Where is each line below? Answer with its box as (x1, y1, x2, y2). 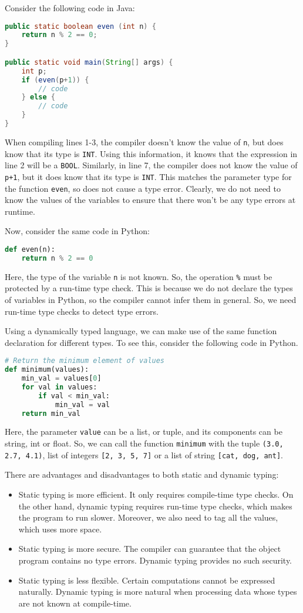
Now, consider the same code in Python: (5, 225, 150, 237)
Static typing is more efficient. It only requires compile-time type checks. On (18, 488, 294, 500)
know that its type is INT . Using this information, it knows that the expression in (5, 147, 298, 159)
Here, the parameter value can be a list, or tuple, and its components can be (5, 425, 282, 438)
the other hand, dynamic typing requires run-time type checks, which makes (18, 499, 292, 512)
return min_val (21, 409, 80, 418)
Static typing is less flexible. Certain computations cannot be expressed (18, 574, 275, 586)
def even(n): (5, 245, 55, 254)
